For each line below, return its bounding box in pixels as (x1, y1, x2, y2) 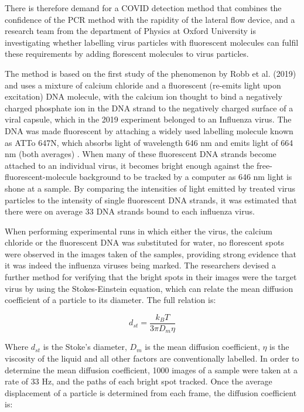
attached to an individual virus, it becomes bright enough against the (5, 159, 254, 171)
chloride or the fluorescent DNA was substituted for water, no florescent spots (5, 236, 284, 248)
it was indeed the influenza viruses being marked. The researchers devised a (5, 259, 276, 271)
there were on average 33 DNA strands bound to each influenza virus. (5, 205, 255, 217)
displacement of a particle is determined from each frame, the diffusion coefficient (5, 386, 297, 399)
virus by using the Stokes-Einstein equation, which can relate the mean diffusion (5, 282, 293, 294)
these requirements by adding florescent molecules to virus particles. (5, 47, 249, 60)
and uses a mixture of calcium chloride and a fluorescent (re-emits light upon (5, 79, 281, 91)
